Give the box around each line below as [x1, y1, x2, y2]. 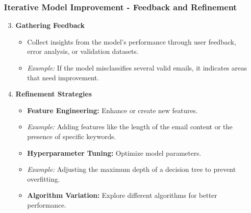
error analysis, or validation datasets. [27, 46, 139, 56]
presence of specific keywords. [27, 131, 116, 141]
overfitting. [27, 173, 60, 184]
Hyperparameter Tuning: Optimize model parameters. [27, 147, 201, 158]
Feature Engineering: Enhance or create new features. [27, 105, 198, 115]
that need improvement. [27, 72, 99, 82]
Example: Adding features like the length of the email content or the [27, 121, 233, 132]
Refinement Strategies [15, 89, 92, 99]
